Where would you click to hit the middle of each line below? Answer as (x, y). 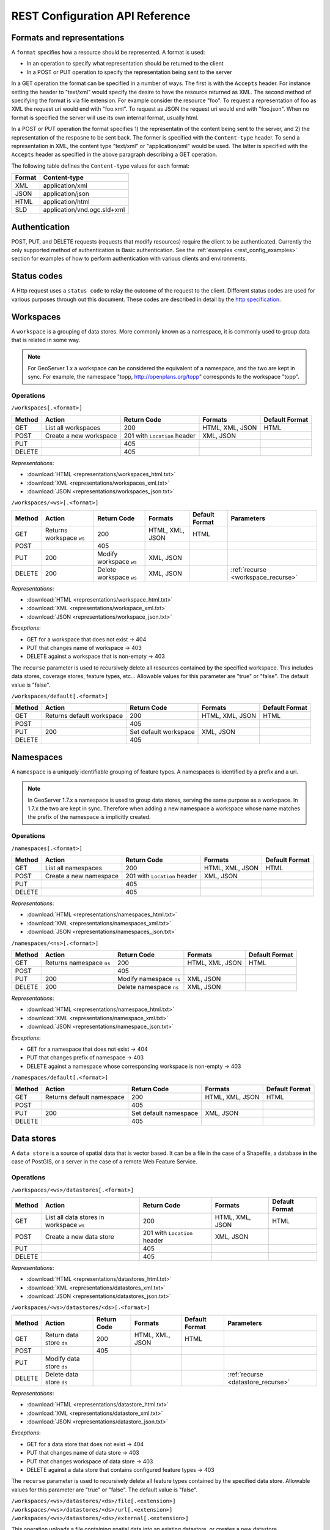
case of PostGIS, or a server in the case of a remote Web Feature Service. (105, 1162)
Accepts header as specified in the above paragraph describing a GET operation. (114, 155)
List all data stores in (75, 1217)
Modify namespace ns (149, 979)
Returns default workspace (84, 716)
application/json (66, 194)
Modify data (62, 1359)
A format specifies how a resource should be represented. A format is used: (108, 53)
